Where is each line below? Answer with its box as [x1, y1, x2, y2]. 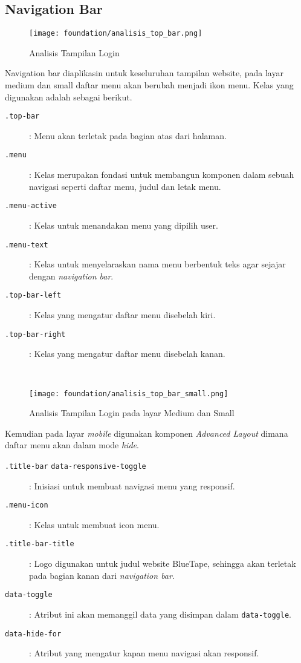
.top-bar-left [5, 291, 62, 300]
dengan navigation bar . [29, 269, 114, 282]
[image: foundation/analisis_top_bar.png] [29, 29, 202, 38]
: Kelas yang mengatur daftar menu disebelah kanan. [29, 347, 225, 360]
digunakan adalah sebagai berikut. [5, 90, 132, 103]
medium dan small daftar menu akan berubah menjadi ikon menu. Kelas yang [5, 79, 294, 91]
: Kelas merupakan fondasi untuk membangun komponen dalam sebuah [29, 168, 294, 181]
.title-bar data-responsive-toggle [5, 462, 146, 471]
